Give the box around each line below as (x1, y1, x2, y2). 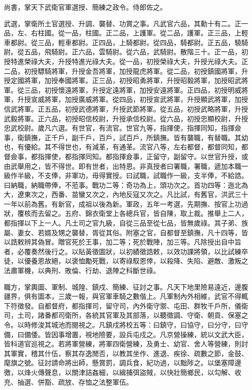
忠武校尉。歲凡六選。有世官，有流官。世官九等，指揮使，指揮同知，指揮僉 (4, 123, 241, 133)
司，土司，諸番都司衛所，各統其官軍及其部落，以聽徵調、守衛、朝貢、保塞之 (4, 310, 248, 320)
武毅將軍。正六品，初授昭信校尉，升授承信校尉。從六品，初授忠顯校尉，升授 (4, 113, 248, 123)
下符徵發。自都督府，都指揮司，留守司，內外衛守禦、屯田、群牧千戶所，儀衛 (4, 300, 248, 310)
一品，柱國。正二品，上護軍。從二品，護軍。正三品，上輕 (64, 28, 248, 38)
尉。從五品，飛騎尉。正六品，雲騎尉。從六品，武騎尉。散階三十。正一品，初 (4, 47, 248, 57)
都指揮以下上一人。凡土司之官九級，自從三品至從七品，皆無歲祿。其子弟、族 (4, 218, 248, 228)
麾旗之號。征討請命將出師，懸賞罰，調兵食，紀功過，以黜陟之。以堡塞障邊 (4, 357, 241, 368)
